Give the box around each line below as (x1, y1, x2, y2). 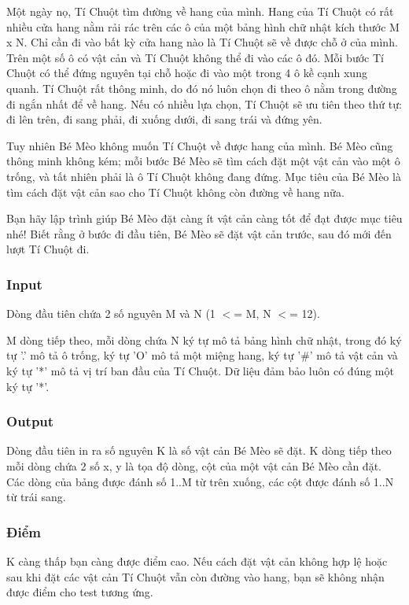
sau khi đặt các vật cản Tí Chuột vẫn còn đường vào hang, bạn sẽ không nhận (6, 568, 385, 585)
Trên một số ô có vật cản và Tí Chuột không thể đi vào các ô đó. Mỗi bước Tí (6, 49, 384, 65)
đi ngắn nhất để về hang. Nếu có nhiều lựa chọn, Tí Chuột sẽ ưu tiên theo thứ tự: (6, 95, 402, 112)
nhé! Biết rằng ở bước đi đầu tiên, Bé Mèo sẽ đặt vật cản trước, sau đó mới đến (6, 225, 392, 242)
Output (6, 411, 54, 431)
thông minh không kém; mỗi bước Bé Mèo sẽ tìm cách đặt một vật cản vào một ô (6, 153, 400, 169)
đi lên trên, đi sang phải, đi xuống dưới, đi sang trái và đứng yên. (6, 111, 322, 127)
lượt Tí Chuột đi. (6, 241, 90, 257)
